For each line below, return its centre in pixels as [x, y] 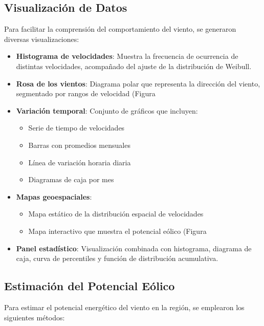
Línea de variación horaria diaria [80, 162]
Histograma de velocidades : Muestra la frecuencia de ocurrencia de [127, 56]
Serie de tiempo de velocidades [76, 128]
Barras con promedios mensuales [79, 145]
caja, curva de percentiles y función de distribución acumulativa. [117, 258]
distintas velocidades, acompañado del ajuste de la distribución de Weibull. [134, 66]
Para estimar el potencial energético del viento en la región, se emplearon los [124, 307]
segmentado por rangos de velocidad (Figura [86, 93]
